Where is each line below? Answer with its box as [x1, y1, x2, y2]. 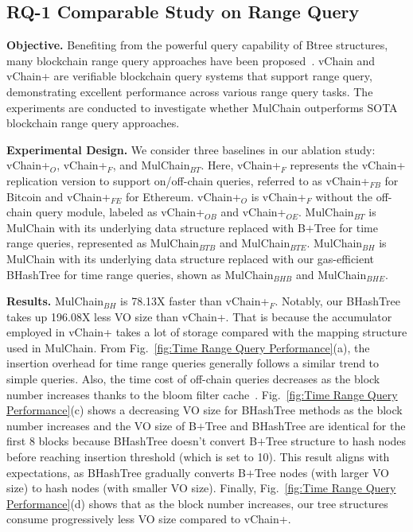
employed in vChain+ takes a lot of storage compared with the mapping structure [6, 324, 407, 340]
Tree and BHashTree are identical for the [205, 417, 406, 433]
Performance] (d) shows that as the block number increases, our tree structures [6, 495, 388, 511]
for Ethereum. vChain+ [125, 188, 241, 204]
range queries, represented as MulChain [6, 235, 199, 251]
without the [315, 188, 373, 204]
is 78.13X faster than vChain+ [120, 293, 270, 309]
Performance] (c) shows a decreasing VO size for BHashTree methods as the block [6, 402, 403, 418]
